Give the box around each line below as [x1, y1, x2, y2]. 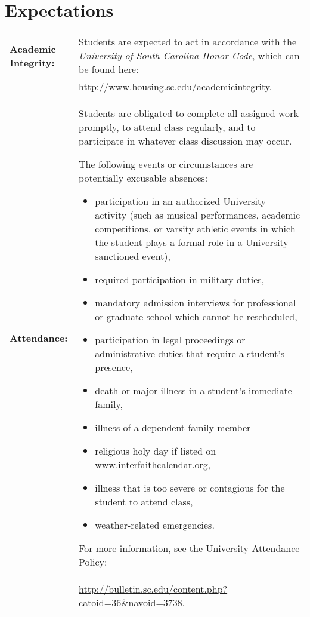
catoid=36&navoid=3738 [79, 595, 182, 610]
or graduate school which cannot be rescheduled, [95, 309, 297, 324]
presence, [95, 360, 133, 375]
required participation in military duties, [95, 272, 265, 287]
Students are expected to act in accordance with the [79, 35, 297, 49]
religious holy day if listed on [95, 444, 216, 458]
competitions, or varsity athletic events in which [95, 222, 296, 236]
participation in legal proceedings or [95, 333, 246, 347]
